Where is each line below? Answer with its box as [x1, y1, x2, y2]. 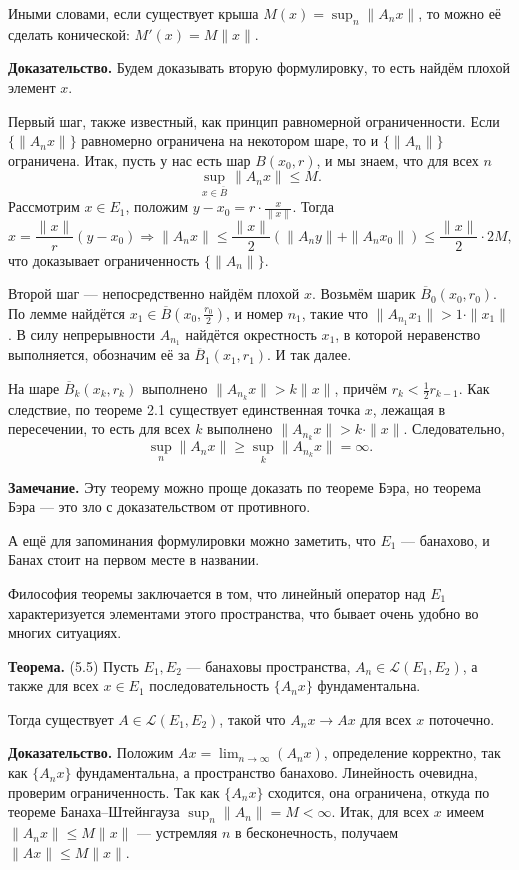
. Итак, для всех [331, 801, 430, 822]
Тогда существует [8, 708, 114, 729]
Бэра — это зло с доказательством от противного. [8, 496, 311, 517]
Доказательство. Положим [8, 742, 174, 763]
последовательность [149, 675, 270, 696]
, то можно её [418, 3, 502, 23]
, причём [334, 378, 388, 399]
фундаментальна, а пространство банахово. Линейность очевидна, [76, 762, 478, 783]
